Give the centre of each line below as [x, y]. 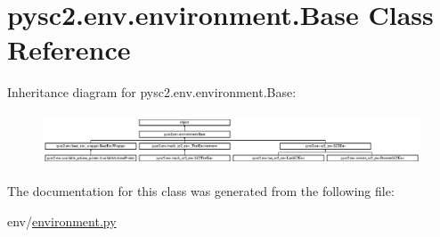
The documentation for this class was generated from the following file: [201, 190]
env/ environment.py [62, 221]
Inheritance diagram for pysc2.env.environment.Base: [152, 92]
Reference [69, 49]
